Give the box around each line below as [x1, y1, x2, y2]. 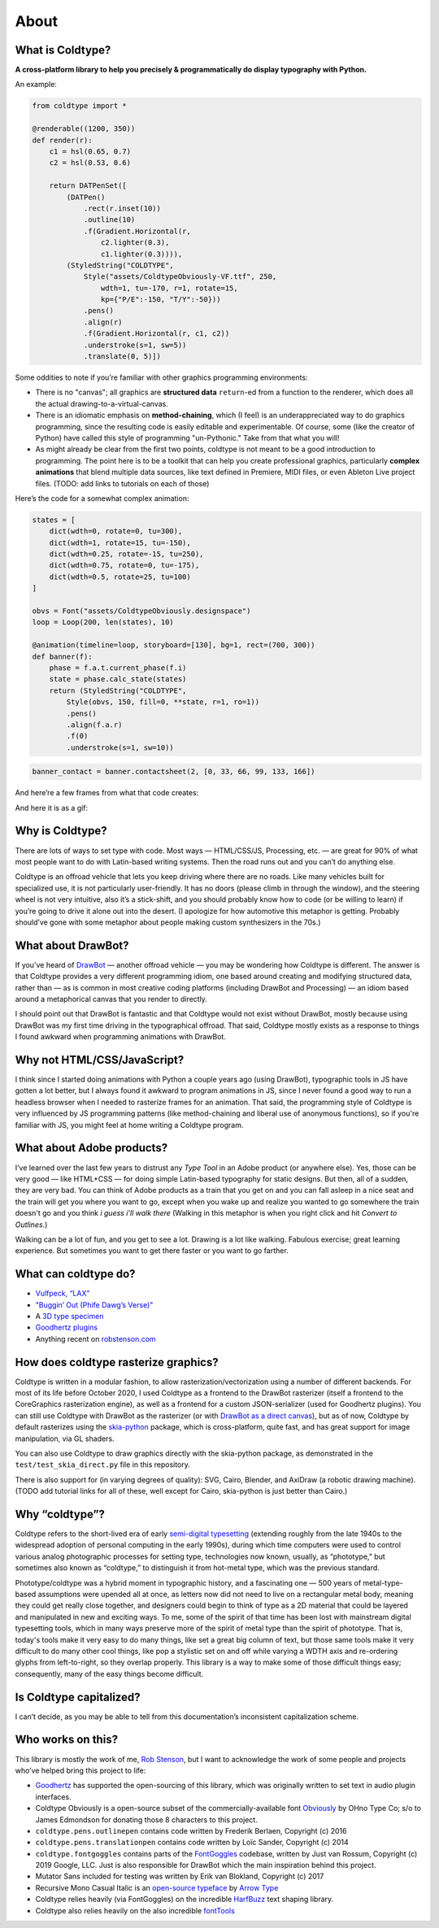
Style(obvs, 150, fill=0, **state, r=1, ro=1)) [66, 698, 260, 707]
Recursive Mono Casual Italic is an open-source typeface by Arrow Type [35, 1882, 279, 1892]
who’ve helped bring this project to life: [15, 1765, 146, 1775]
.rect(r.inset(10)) [83, 203, 162, 213]
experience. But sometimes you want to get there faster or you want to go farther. [15, 1246, 289, 1256]
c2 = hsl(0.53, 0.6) [49, 159, 132, 168]
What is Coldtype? [15, 43, 111, 57]
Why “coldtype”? [15, 1507, 106, 1521]
